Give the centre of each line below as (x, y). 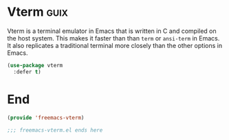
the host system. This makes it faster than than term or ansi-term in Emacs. (113, 38)
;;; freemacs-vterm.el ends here (55, 130)
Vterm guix (38, 12)
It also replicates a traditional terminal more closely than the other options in (115, 45)
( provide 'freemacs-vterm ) (46, 117)
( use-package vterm (35, 65)
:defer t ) (27, 72)
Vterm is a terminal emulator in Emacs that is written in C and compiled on (112, 31)
